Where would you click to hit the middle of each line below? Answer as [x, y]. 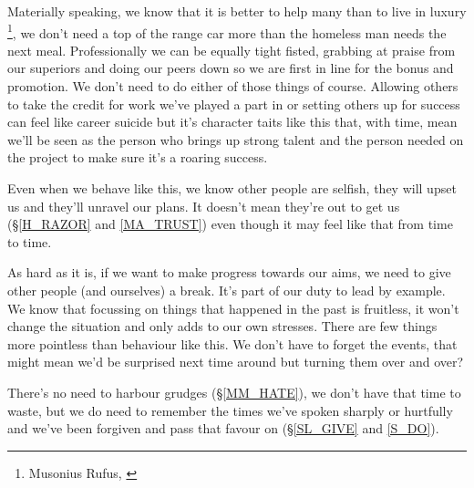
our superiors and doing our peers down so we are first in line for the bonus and [231, 68]
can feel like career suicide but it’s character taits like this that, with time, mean [232, 122]
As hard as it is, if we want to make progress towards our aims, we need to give [229, 272]
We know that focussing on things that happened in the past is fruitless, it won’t [233, 308]
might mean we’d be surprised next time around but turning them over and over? [236, 362]
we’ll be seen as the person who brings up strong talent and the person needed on [236, 139]
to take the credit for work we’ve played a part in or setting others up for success [234, 104]
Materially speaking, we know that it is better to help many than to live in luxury [237, 11]
